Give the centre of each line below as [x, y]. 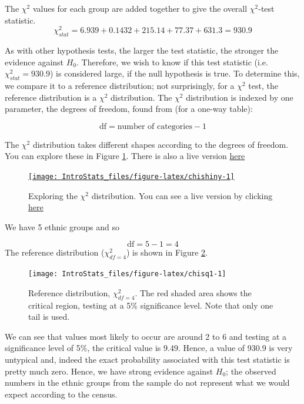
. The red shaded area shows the [193, 292]
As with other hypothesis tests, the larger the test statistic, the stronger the [142, 50]
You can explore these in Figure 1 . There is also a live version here [125, 156]
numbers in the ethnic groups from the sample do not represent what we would [147, 383]
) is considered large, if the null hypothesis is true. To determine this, [175, 73]
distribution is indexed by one [240, 97]
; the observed [251, 371]
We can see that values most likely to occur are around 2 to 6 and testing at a [146, 336]
